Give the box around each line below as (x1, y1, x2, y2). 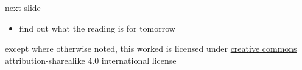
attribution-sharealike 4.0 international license (5, 54, 177, 66)
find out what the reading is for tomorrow (19, 21, 175, 34)
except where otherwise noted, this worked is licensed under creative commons (5, 42, 297, 55)
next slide (5, 1, 41, 13)
